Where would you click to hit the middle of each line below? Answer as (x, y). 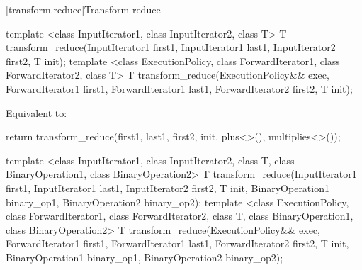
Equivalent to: (36, 112)
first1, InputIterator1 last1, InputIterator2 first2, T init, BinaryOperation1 (168, 187)
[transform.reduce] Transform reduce (83, 9)
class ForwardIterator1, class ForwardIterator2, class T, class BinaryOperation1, (180, 216)
